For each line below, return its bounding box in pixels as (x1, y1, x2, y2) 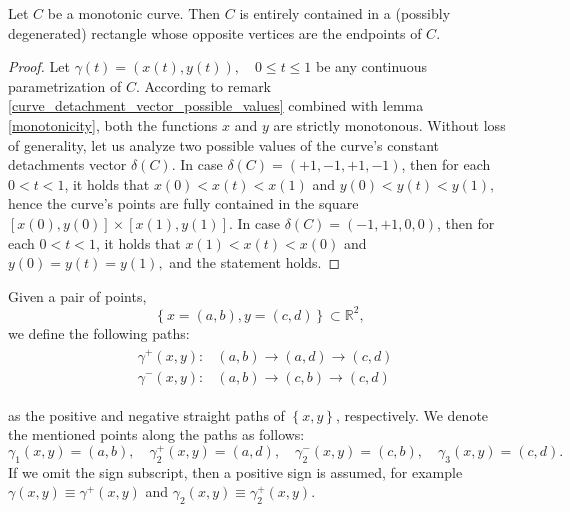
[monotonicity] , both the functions (8, 114, 218, 135)
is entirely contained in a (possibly (239, 3, 451, 23)
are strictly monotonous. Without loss (273, 114, 506, 135)
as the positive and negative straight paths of (8, 404, 285, 425)
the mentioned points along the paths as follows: (8, 424, 305, 445)
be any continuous (316, 56, 427, 77)
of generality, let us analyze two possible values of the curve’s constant (8, 134, 440, 155)
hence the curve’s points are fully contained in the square (8, 193, 359, 214)
